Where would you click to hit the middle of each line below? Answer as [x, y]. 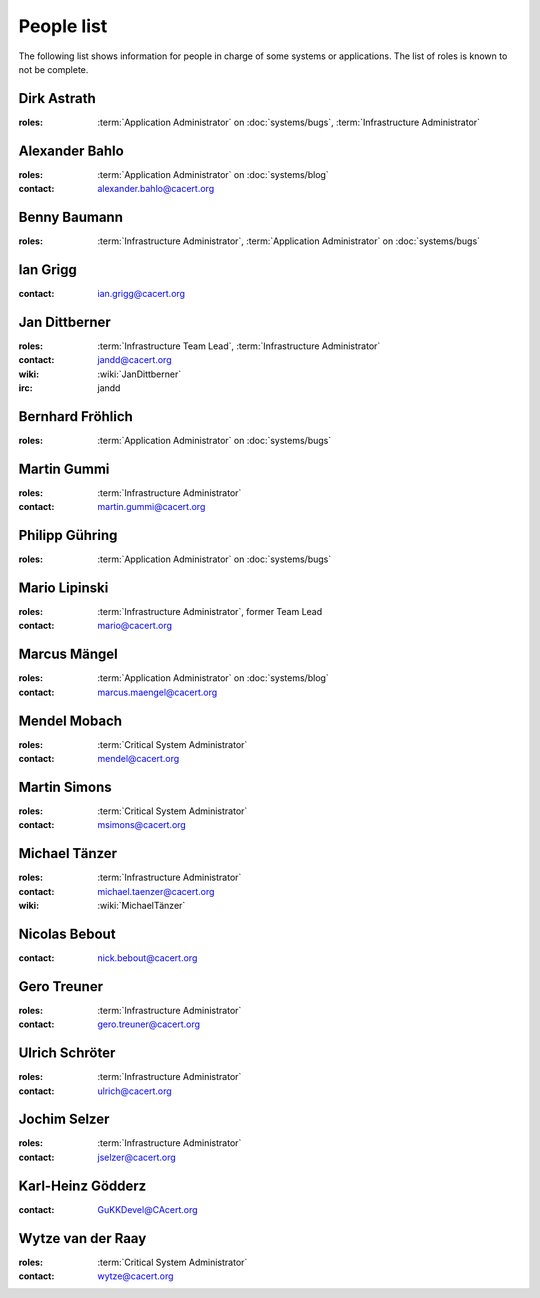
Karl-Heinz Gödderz [82, 1185]
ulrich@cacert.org [134, 1091]
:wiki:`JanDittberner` [139, 374]
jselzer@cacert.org [137, 1157]
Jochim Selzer [64, 1119]
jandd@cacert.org [134, 360]
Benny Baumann [71, 216]
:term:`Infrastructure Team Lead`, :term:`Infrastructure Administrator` [239, 346]
